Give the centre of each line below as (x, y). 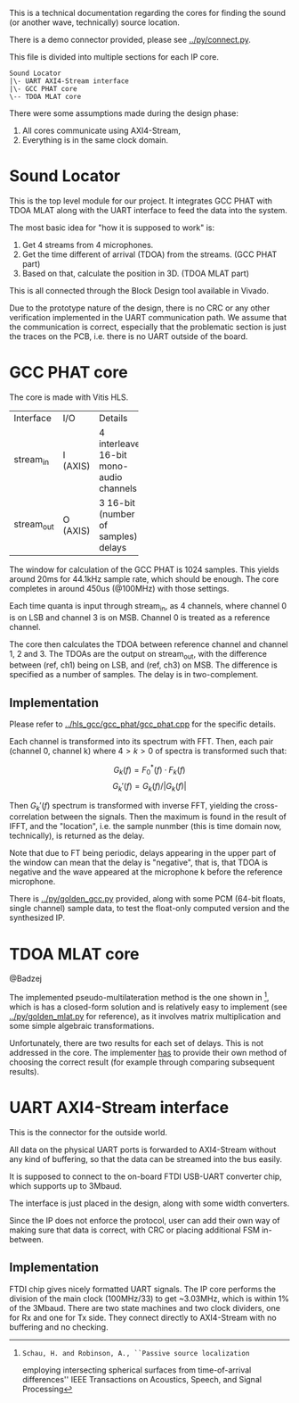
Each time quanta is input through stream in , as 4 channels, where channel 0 (148, 606)
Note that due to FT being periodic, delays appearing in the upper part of (143, 853)
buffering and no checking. (59, 1327)
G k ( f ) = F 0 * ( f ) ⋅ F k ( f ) (149, 770)
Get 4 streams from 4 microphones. (88, 245)
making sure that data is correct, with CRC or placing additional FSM (135, 1230)
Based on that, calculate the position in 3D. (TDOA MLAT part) (136, 273)
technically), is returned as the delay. (77, 836)
